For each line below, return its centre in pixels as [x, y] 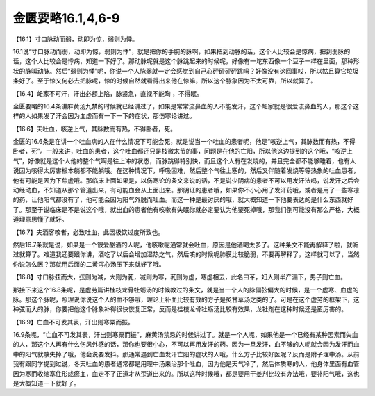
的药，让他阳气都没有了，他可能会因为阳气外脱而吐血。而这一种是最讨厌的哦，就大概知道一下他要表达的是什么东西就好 [183, 200]
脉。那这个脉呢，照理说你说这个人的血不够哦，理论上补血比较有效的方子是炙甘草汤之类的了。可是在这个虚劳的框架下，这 [186, 299]
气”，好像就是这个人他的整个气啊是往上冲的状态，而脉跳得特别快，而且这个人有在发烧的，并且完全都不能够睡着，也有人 [185, 160]
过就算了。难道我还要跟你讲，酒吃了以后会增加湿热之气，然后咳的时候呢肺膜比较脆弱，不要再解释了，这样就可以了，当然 [186, 254]
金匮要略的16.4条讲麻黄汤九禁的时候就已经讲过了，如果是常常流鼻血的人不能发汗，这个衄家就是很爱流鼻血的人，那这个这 [186, 106]
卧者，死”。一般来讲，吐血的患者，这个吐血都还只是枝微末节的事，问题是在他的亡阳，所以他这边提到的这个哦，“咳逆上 [183, 151]
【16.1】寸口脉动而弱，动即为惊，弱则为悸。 [76, 39]
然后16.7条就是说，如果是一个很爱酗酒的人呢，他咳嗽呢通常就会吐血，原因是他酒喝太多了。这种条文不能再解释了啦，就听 [186, 245]
